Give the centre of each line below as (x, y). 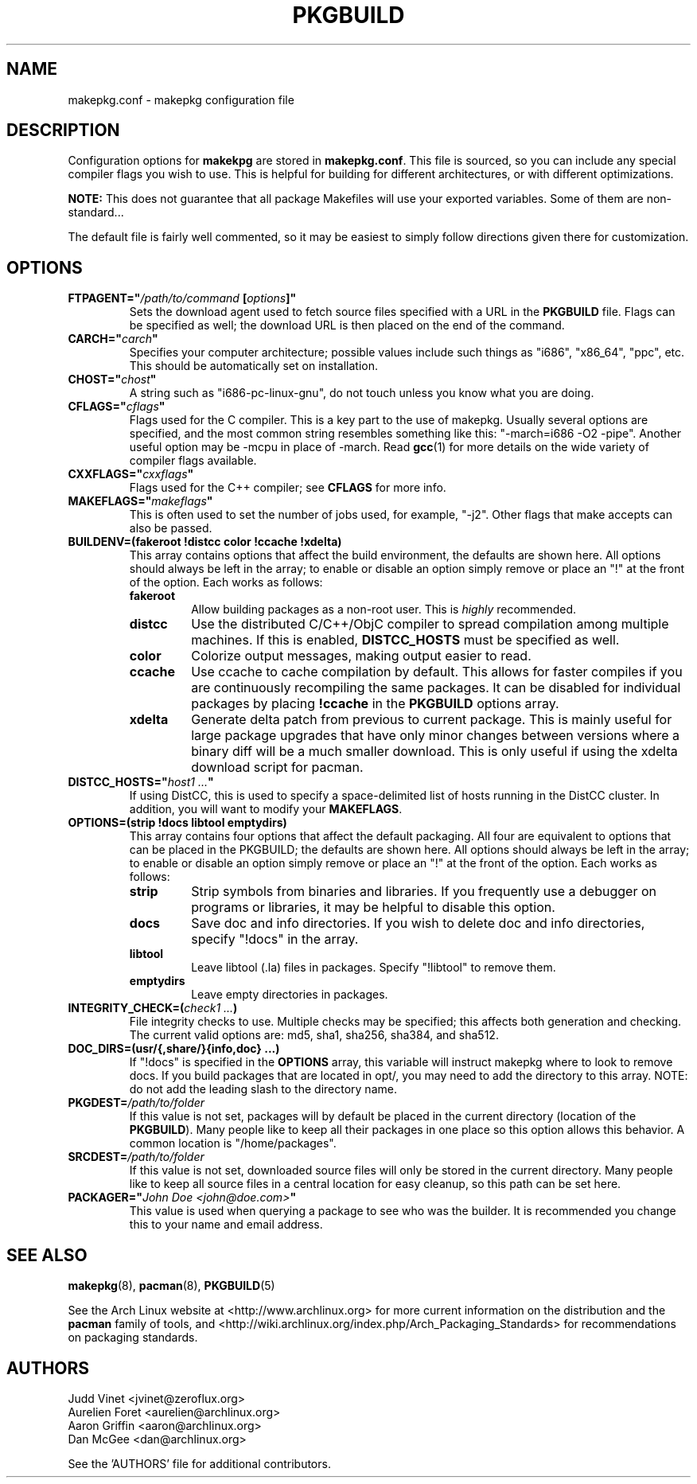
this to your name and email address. (226, 1225)
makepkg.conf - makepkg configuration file (181, 99)
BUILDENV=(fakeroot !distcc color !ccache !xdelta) (205, 542)
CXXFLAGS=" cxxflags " (131, 474)
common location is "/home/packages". (233, 1143)
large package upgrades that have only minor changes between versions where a (436, 736)
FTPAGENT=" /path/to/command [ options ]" (182, 298)
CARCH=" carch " (113, 339)
